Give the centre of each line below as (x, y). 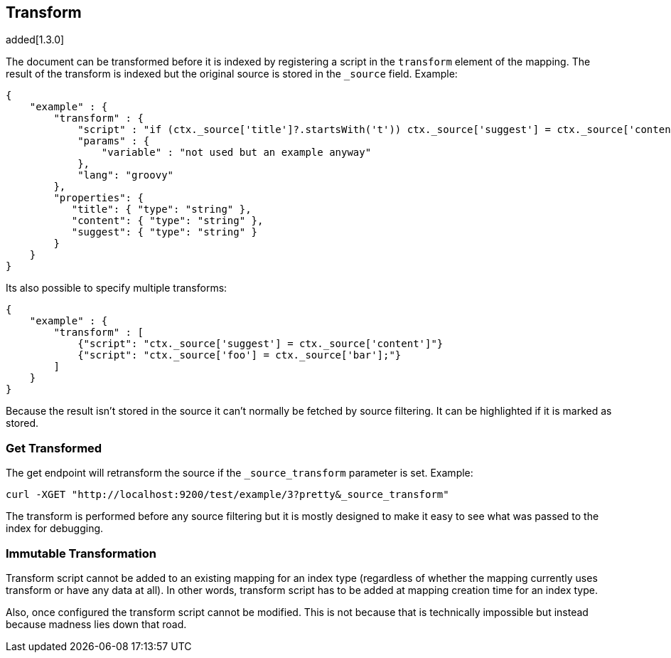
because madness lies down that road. (96, 624)
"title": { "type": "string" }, (161, 209)
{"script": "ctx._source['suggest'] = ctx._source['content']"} (261, 344)
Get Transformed (54, 448)
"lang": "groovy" (126, 175)
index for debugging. (55, 529)
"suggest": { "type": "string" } (165, 232)
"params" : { (114, 141)
